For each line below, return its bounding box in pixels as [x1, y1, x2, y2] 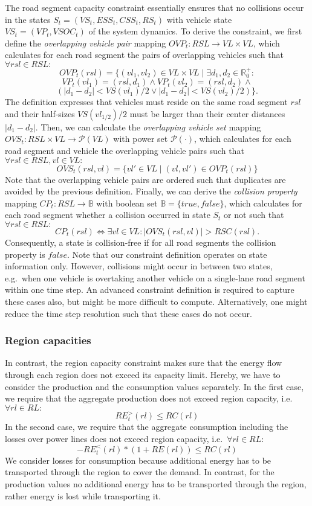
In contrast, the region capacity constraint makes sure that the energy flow [5, 356, 282, 369]
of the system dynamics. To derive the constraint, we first [88, 25, 302, 37]
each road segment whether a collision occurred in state [5, 208, 210, 221]
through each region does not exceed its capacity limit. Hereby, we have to [5, 368, 281, 380]
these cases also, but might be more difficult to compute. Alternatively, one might [5, 295, 308, 307]
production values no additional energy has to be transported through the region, [5, 478, 307, 490]
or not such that [224, 208, 284, 221]
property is [5, 248, 45, 260]
